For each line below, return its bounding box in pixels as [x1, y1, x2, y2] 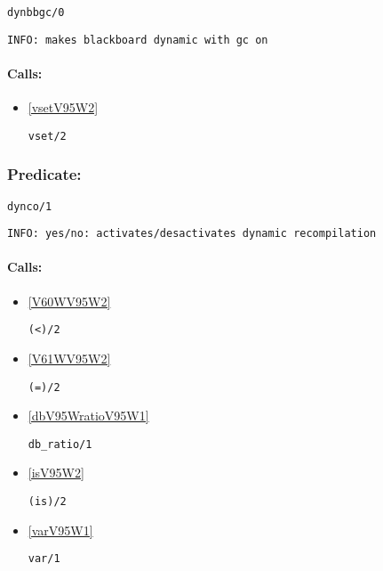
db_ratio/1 [28, 437, 92, 451]
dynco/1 [7, 200, 52, 213]
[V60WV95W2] [28, 291, 111, 310]
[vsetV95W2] [28, 98, 99, 117]
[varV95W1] [28, 520, 93, 539]
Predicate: [7, 163, 82, 185]
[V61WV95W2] [28, 348, 111, 367]
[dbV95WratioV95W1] [28, 406, 149, 425]
